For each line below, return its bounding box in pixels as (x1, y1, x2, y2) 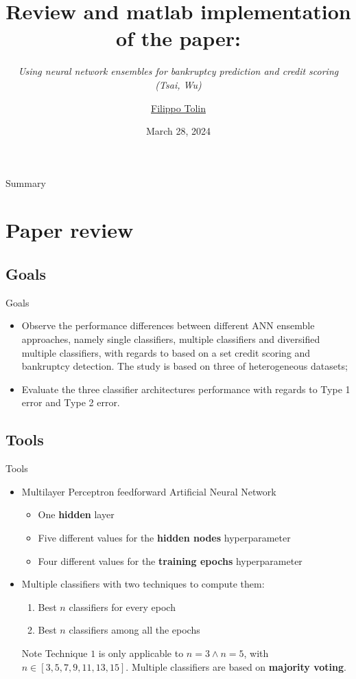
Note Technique (21, 645, 88, 660)
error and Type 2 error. (21, 395, 120, 410)
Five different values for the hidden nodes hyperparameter (38, 531, 291, 544)
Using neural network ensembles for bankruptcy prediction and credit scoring (18, 64, 339, 78)
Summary (5, 175, 46, 190)
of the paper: (116, 24, 241, 52)
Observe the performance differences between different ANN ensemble (21, 318, 315, 333)
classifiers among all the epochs (69, 623, 200, 637)
